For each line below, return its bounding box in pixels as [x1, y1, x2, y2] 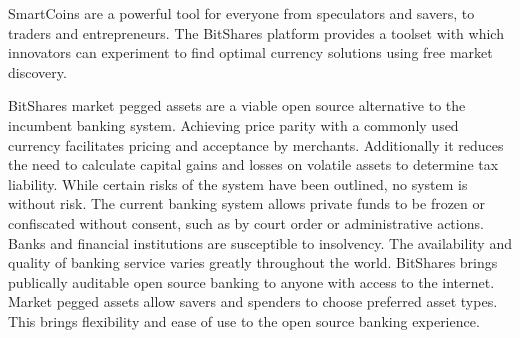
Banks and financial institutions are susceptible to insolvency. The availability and [8, 232, 512, 253]
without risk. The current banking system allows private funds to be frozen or [8, 193, 486, 214]
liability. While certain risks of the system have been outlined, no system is [8, 173, 468, 194]
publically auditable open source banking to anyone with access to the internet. [8, 271, 495, 292]
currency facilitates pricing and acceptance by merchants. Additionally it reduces [8, 134, 504, 155]
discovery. [8, 61, 67, 82]
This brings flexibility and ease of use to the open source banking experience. [8, 310, 480, 331]
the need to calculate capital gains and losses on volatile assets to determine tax [8, 154, 499, 175]
